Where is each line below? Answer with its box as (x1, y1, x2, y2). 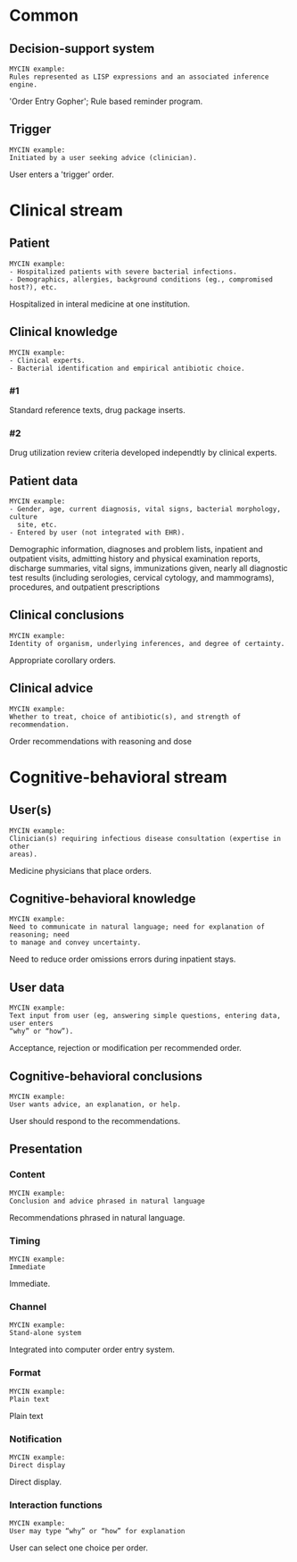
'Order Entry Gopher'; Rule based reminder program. (9, 96, 203, 106)
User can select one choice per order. (9, 1542, 149, 1553)
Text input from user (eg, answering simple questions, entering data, (9, 1012, 281, 1020)
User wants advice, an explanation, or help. (9, 1100, 181, 1109)
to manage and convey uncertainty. (9, 938, 142, 947)
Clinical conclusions (9, 608, 125, 623)
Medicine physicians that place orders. (9, 865, 152, 876)
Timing (9, 1234, 41, 1247)
